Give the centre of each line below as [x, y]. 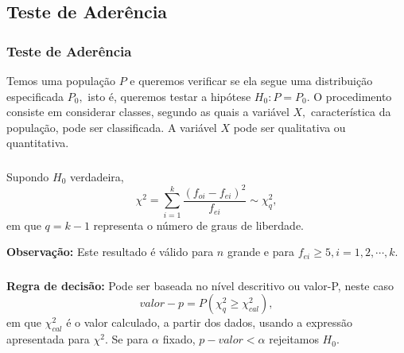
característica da [351, 112]
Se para [130, 339]
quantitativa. [38, 143]
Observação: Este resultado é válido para [110, 252]
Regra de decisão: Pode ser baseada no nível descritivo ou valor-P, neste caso [200, 285]
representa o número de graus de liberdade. [199, 225]
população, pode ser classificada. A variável [112, 127]
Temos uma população [61, 80]
